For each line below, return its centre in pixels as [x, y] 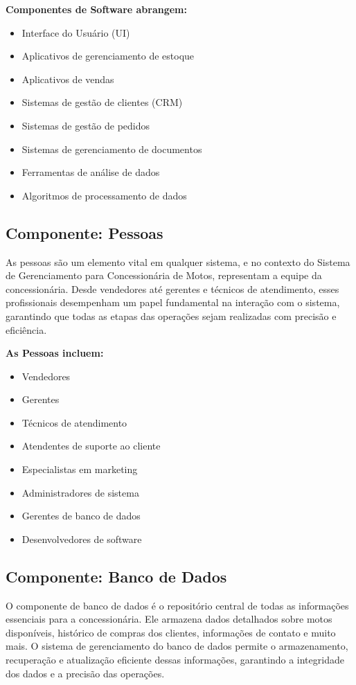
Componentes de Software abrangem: [96, 9]
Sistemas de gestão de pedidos [86, 125]
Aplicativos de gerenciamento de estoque [108, 56]
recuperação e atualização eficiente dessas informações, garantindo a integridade [175, 660]
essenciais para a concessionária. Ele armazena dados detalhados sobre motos [169, 619]
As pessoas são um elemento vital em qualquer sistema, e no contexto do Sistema [178, 261]
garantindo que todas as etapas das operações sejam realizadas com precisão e [171, 315]
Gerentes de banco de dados [81, 516]
